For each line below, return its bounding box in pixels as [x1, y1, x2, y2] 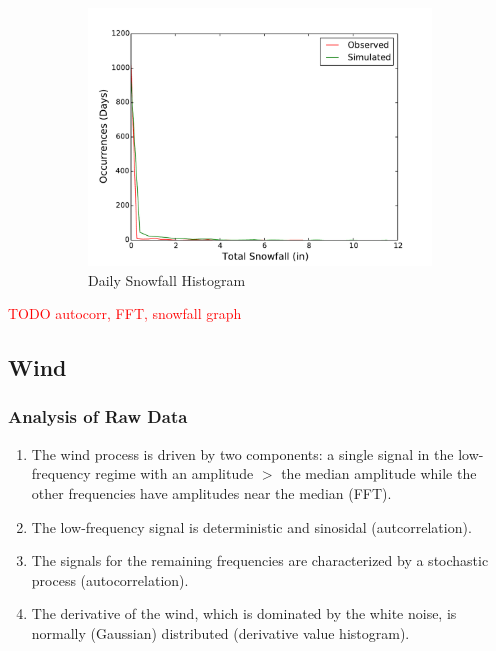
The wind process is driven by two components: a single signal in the [31, 443, 454, 464]
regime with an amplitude [95, 463, 254, 484]
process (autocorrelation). [31, 569, 189, 590]
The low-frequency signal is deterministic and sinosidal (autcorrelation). [31, 516, 472, 537]
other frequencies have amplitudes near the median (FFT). [31, 482, 392, 503]
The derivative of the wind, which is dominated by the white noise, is [31, 603, 457, 624]
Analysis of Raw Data [8, 404, 188, 429]
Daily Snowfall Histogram [88, 269, 246, 290]
